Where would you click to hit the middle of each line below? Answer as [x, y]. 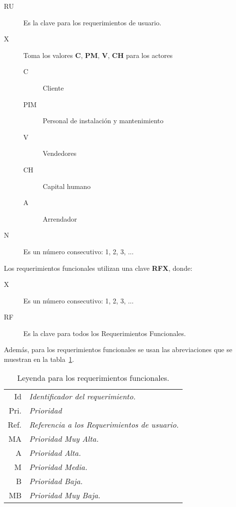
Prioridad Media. [58, 467]
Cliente [53, 87]
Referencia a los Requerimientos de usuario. [104, 424]
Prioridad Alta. [55, 452]
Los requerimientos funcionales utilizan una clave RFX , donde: [98, 268]
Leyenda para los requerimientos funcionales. [93, 377]
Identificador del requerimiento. [83, 396]
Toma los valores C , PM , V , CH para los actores [98, 55]
